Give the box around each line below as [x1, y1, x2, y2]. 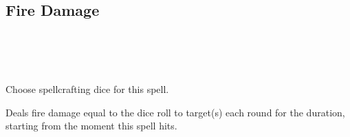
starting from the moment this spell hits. [6, 118, 177, 133]
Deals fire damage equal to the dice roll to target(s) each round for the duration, [6, 105, 345, 119]
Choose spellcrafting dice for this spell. [6, 81, 169, 96]
